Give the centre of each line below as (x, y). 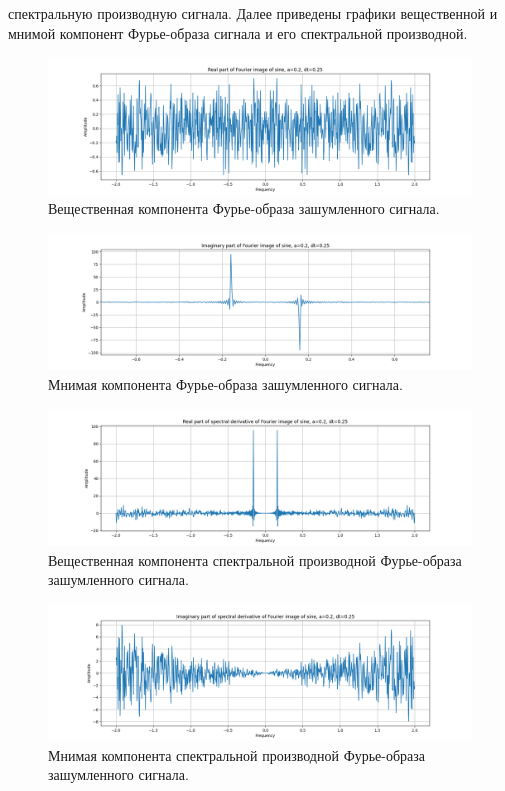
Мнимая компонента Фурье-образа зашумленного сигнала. (225, 383)
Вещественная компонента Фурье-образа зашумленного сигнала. (244, 208)
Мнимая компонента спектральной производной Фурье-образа (237, 754)
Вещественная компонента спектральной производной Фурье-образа (255, 559)
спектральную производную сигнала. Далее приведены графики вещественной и (253, 13)
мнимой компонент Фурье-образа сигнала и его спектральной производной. (238, 32)
